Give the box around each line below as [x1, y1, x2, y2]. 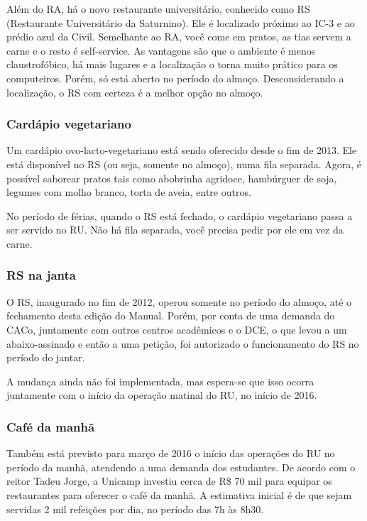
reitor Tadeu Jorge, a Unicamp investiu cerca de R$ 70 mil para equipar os [6, 473, 332, 488]
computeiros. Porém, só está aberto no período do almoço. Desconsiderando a [6, 70, 344, 85]
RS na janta [6, 266, 76, 284]
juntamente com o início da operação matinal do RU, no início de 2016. [6, 388, 317, 402]
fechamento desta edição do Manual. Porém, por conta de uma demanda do [6, 308, 335, 323]
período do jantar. [6, 350, 85, 365]
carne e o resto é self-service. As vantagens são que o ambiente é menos [6, 43, 316, 57]
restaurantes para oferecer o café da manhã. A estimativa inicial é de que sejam [6, 487, 352, 502]
